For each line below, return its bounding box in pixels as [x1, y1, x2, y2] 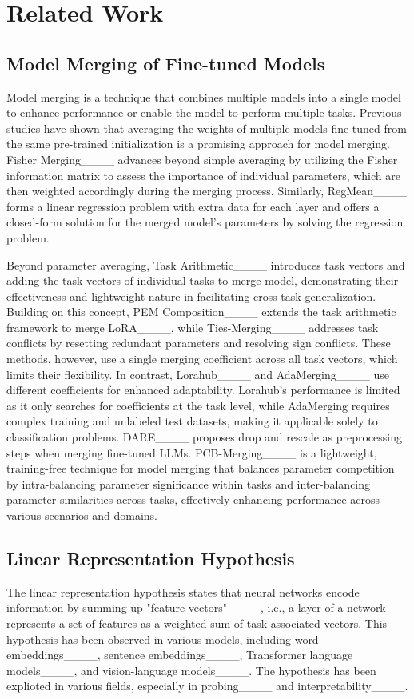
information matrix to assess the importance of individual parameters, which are [6, 166, 400, 183]
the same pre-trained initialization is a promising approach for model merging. [6, 135, 390, 152]
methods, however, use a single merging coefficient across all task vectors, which [6, 350, 398, 367]
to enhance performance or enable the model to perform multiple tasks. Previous [6, 104, 402, 121]
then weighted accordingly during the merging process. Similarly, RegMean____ [6, 182, 408, 199]
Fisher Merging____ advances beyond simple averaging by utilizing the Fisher [6, 150, 398, 167]
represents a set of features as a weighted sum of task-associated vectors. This [6, 615, 388, 631]
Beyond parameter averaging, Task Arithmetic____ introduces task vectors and [6, 256, 405, 273]
